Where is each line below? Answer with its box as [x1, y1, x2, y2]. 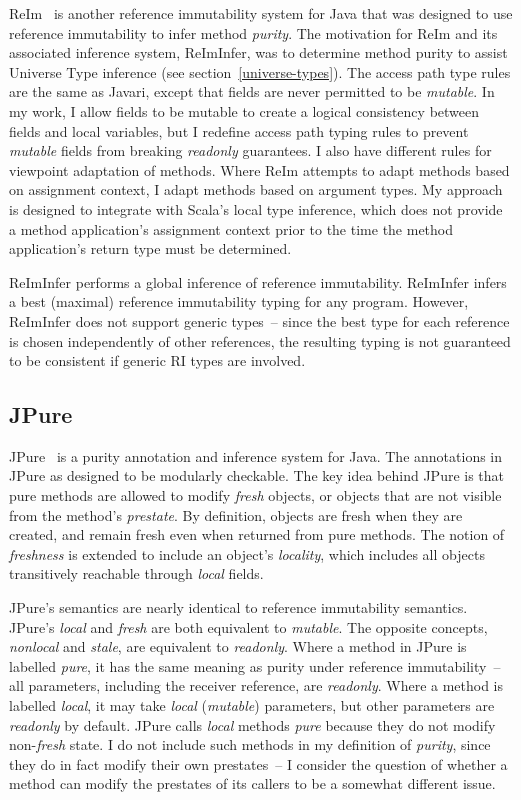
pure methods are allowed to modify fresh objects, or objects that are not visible [9, 485, 502, 506]
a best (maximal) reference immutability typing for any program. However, [9, 291, 469, 312]
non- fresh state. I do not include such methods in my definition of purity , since [9, 734, 491, 755]
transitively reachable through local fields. [9, 563, 264, 584]
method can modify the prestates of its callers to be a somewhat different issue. [9, 773, 496, 794]
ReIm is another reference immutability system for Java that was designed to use [9, 3, 513, 23]
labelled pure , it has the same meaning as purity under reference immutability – [9, 655, 501, 676]
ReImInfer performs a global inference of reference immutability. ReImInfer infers [9, 271, 507, 292]
